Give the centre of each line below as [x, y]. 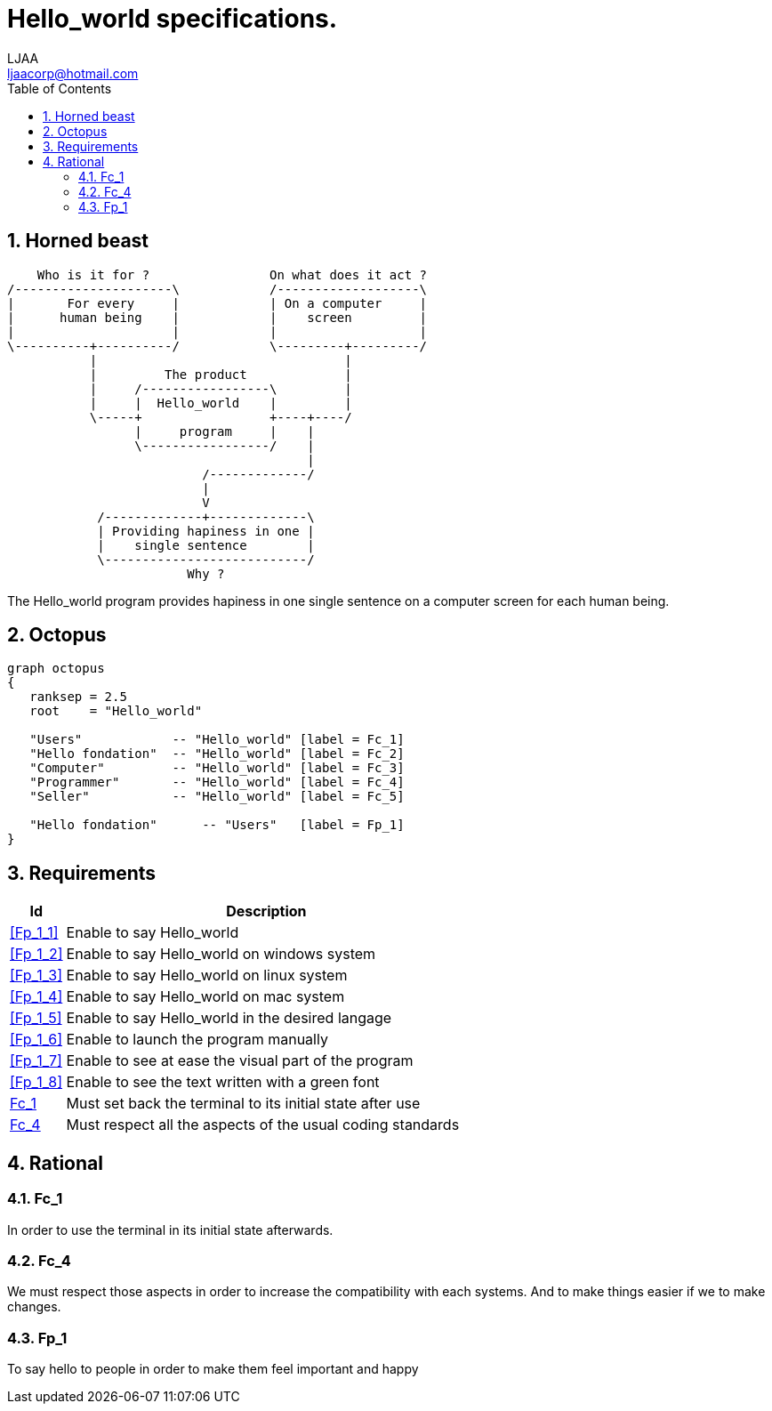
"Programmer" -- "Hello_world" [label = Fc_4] [217, 782]
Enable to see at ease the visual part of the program [240, 1061]
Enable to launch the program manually [197, 1040]
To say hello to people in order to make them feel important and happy [213, 1369]
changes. [34, 1307]
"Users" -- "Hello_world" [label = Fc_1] [217, 740]
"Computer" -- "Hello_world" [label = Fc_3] [217, 768]
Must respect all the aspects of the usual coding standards [263, 1125]
